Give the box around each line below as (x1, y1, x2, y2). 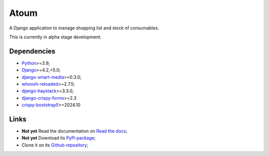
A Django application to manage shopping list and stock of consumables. (9, 25, 159, 31)
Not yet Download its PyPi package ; (21, 135, 96, 141)
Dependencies (9, 47, 56, 55)
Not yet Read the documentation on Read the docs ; (21, 128, 128, 134)
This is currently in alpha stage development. (9, 34, 102, 40)
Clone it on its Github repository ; (21, 142, 88, 148)
